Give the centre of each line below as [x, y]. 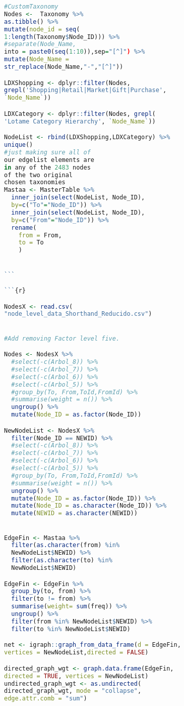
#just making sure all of [47, 152]
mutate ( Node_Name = [37, 59]
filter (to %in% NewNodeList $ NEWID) [71, 629]
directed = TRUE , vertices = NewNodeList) [76, 676]
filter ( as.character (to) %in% [62, 560]
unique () [19, 145]
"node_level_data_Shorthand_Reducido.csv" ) [78, 314]
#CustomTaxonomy [31, 7]
